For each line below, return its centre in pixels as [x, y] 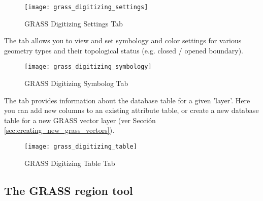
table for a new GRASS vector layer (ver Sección [80, 120]
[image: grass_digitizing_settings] [86, 7]
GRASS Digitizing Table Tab [70, 163]
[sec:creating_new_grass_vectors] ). [59, 130]
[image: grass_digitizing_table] [81, 147]
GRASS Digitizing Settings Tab [74, 23]
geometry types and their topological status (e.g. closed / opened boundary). [124, 50]
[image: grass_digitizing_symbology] [88, 67]
